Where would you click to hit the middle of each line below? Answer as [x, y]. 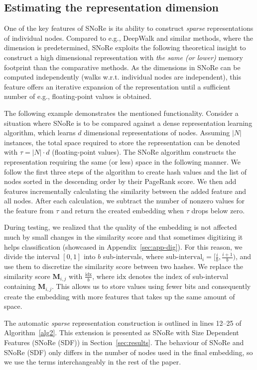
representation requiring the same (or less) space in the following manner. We [123, 161]
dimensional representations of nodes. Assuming [157, 133]
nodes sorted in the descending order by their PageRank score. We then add [120, 181]
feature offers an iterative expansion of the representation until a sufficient [117, 86]
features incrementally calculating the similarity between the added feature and [125, 191]
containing [20, 286]
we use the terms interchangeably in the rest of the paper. [93, 362]
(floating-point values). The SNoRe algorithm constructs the [144, 152]
